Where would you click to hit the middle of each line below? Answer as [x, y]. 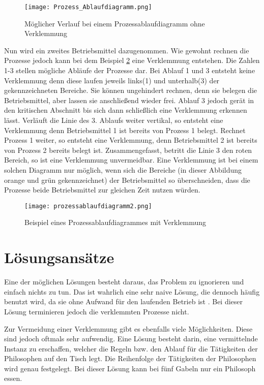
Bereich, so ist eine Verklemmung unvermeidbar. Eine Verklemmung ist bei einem [131, 160]
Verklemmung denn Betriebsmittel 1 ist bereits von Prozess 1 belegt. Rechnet [125, 130]
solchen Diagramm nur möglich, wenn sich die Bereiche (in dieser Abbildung [123, 169]
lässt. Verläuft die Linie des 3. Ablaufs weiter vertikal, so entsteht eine [114, 120]
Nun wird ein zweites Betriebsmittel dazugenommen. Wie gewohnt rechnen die [127, 50]
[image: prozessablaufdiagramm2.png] [88, 206]
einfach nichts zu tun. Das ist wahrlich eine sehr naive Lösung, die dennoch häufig [132, 291]
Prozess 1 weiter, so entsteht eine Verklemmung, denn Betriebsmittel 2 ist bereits [131, 140]
